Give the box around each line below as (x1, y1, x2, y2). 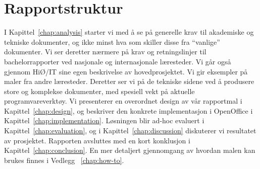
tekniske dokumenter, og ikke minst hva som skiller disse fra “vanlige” (4, 36, 220, 47)
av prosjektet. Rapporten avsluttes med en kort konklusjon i (4, 135, 190, 145)
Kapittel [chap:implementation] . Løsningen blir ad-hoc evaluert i (4, 115, 204, 126)
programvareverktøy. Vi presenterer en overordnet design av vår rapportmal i (4, 96, 242, 106)
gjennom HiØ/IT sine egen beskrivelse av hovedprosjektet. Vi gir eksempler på (4, 66, 248, 76)
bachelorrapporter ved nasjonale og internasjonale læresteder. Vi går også (4, 56, 231, 66)
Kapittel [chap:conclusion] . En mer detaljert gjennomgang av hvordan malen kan (4, 145, 255, 155)
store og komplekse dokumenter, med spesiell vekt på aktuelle (4, 86, 195, 96)
